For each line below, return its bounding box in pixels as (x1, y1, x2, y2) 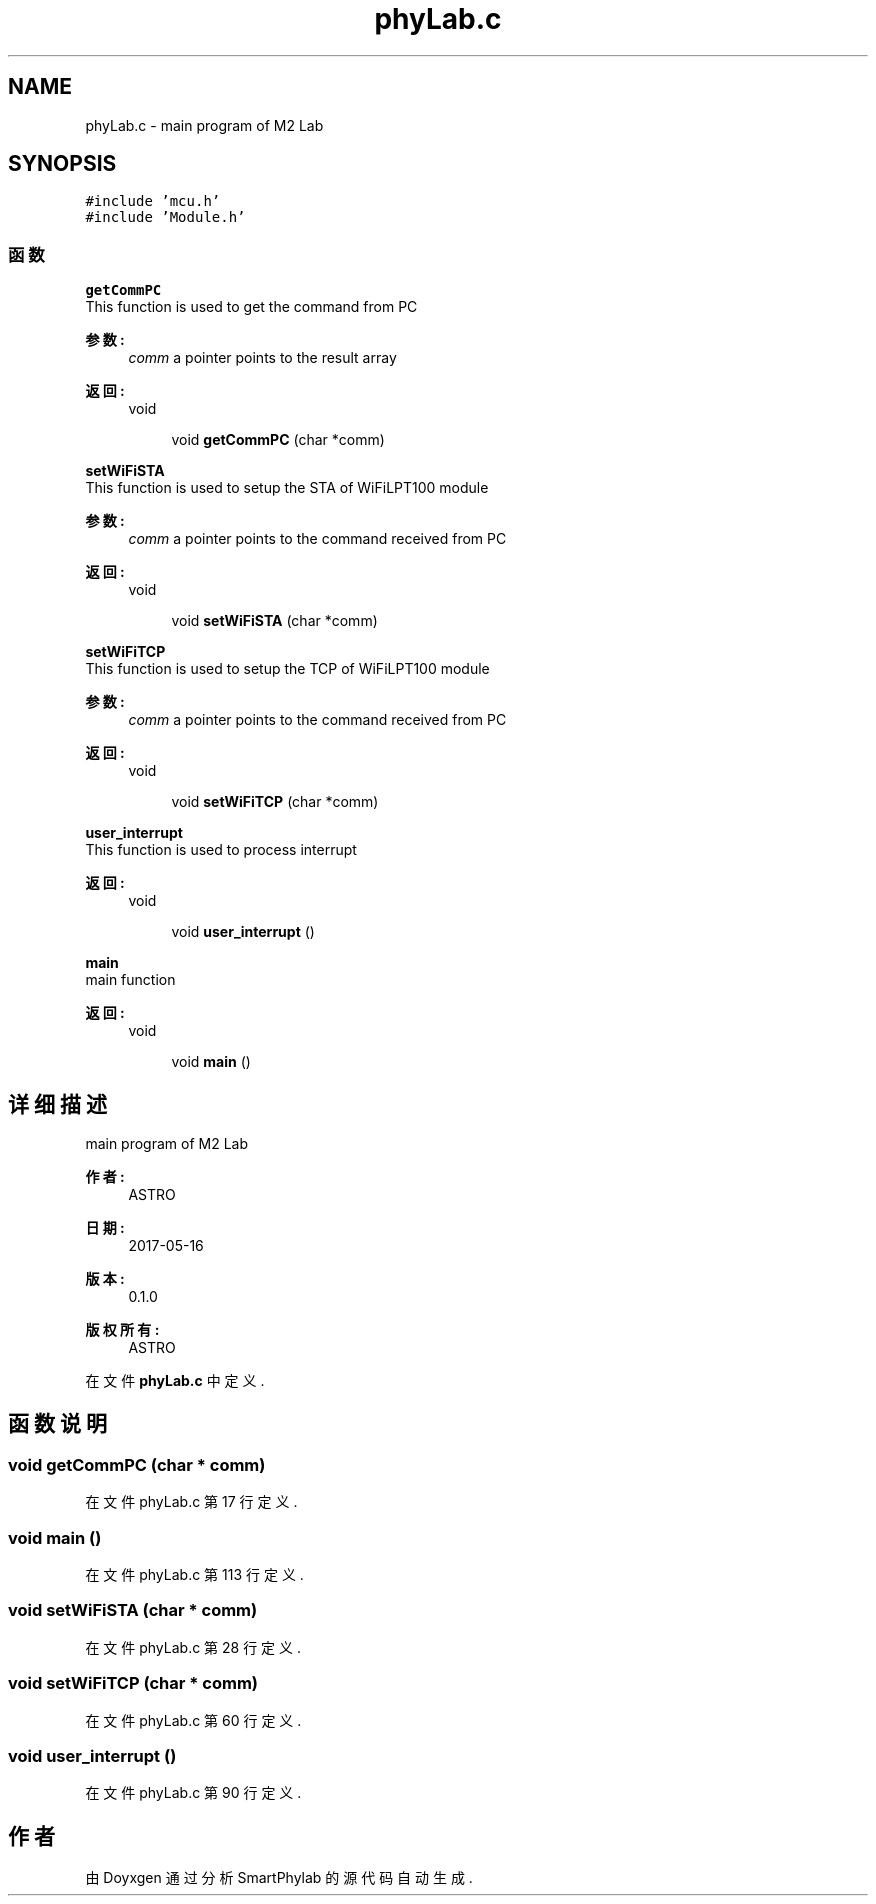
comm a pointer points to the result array (128, 349, 397, 367)
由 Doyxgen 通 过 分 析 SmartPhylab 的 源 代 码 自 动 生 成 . (85, 1869, 473, 1887)
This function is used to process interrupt (85, 841, 357, 859)
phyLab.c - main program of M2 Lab (85, 116, 324, 134)
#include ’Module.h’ (85, 209, 246, 226)
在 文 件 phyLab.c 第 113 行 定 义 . (85, 1566, 304, 1583)
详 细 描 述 (8, 1091, 107, 1117)
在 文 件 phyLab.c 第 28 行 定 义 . (85, 1638, 302, 1656)
